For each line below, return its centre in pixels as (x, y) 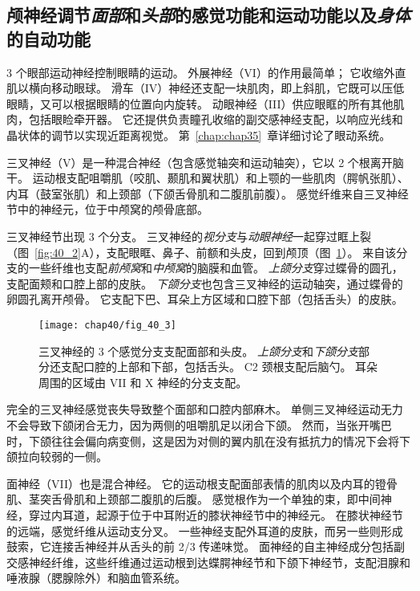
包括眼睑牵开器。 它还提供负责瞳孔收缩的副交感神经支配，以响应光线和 (216, 119)
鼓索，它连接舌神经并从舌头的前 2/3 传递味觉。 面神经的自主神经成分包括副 (206, 546)
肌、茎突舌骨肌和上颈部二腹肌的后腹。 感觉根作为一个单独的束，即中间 (194, 499)
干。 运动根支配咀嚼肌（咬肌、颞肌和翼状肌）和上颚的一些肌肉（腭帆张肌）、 (208, 178)
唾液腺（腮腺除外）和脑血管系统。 (96, 578)
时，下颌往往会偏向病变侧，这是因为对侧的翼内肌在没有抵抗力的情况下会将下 (208, 440)
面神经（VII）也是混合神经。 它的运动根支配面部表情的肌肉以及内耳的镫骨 (202, 483)
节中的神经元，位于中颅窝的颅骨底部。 (107, 209)
